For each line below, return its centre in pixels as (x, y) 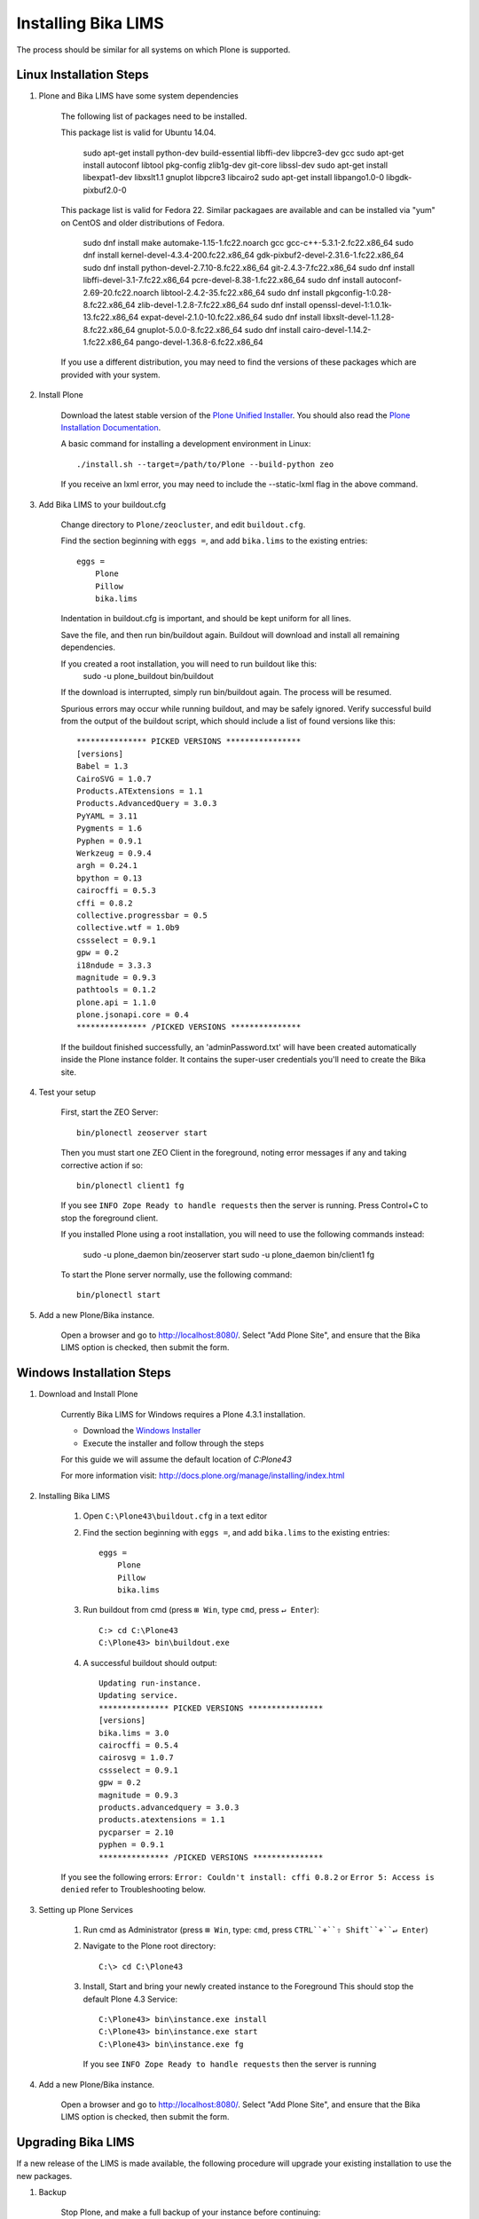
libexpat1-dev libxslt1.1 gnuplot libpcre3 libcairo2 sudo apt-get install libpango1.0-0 (234, 178)
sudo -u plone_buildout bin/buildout (149, 675)
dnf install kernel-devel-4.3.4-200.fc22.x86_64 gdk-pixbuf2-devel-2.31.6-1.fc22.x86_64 (243, 255)
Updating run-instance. (150, 1683)
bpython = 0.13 (110, 878)
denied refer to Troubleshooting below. (133, 1890)
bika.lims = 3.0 (134, 1733)
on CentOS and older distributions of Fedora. (143, 223)
